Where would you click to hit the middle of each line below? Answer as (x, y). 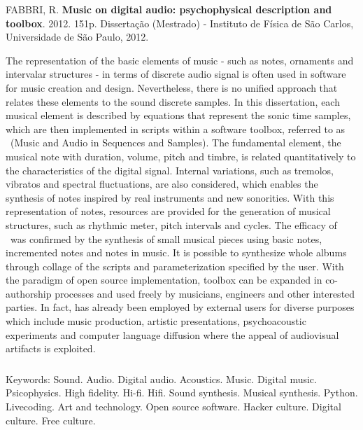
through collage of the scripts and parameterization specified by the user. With (175, 266)
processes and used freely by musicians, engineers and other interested (205, 293)
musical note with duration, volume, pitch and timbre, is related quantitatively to (181, 156)
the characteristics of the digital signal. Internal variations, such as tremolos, (170, 170)
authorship (29, 293)
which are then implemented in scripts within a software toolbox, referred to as (176, 129)
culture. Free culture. (51, 420)
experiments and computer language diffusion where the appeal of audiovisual (172, 334)
